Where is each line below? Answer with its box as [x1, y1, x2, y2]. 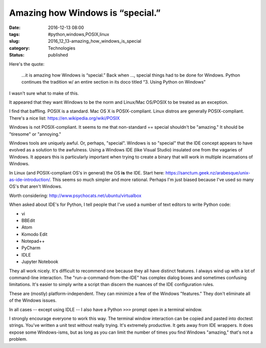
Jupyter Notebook [21, 259, 59, 265]
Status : [9, 52, 25, 58]
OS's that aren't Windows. [9, 183, 63, 189]
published [48, 52, 68, 58]
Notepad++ [21, 238, 45, 244]
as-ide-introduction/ [9, 176, 50, 182]
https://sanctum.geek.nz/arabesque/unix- [165, 170, 251, 175]
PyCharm [21, 245, 40, 251]
